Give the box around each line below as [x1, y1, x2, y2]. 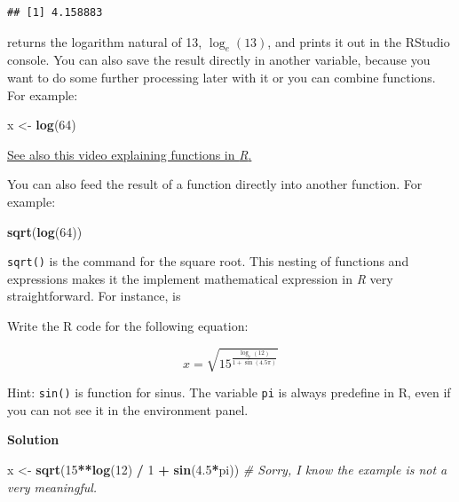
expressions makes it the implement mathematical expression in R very [7, 269, 393, 287]
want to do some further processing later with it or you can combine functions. [7, 67, 436, 86]
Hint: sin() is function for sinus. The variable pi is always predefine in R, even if [7, 383, 451, 402]
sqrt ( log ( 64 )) [7, 222, 83, 240]
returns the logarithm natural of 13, [7, 32, 202, 51]
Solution [7, 430, 59, 449]
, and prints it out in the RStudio [267, 32, 450, 51]
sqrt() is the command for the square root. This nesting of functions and [7, 252, 409, 271]
